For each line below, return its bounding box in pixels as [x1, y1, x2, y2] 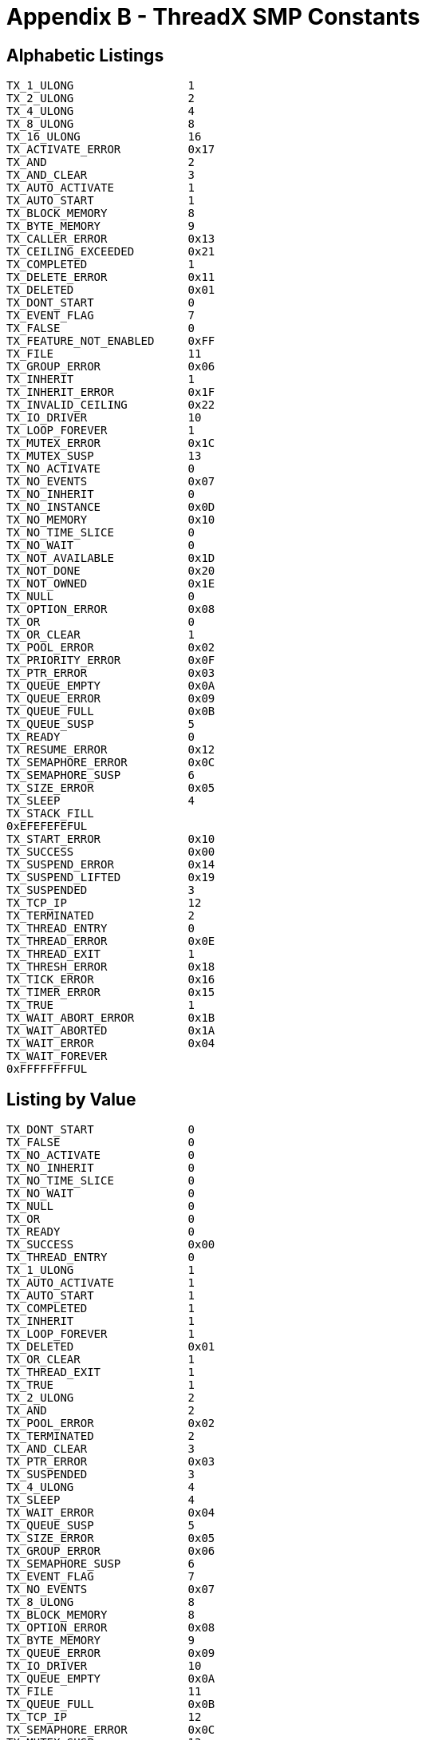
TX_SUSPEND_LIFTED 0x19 [6, 871, 215, 884]
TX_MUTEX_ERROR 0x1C [6, 437, 215, 450]
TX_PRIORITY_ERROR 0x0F [6, 654, 215, 667]
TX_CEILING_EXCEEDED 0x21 [6, 245, 215, 259]
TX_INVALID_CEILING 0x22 [6, 398, 215, 412]
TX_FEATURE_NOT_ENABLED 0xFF [6, 334, 215, 348]
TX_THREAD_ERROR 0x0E [6, 935, 215, 948]
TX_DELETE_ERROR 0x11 [6, 271, 215, 284]
